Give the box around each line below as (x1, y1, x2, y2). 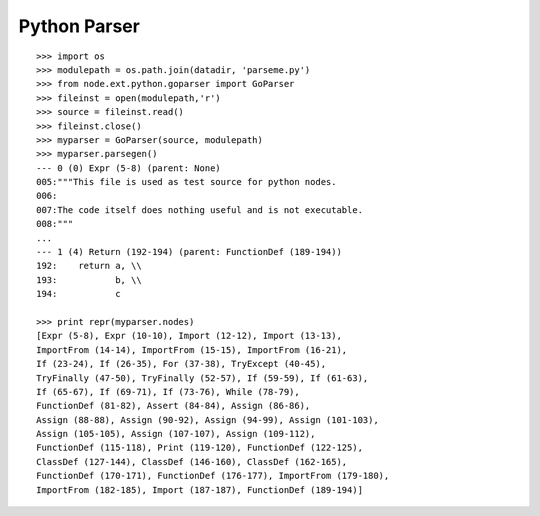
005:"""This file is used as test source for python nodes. (36, 176, 337, 188)
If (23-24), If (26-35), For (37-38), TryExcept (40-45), (36, 358, 327, 370)
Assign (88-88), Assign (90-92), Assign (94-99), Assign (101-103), (36, 414, 379, 425)
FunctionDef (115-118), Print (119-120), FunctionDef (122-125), (36, 442, 364, 454)
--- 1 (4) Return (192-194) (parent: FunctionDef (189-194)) (36, 246, 342, 258)
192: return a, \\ (36, 260, 142, 272)
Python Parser (18, 15, 140, 37)
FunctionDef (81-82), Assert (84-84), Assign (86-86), (36, 400, 311, 412)
